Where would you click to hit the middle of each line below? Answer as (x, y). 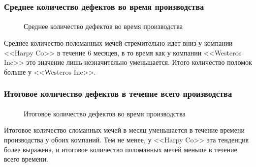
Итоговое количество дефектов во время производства (105, 113)
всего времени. (26, 159)
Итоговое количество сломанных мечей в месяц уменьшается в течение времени (124, 130)
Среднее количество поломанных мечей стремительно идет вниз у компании (118, 43)
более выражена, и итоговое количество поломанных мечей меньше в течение (121, 149)
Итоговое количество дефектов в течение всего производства (118, 94)
